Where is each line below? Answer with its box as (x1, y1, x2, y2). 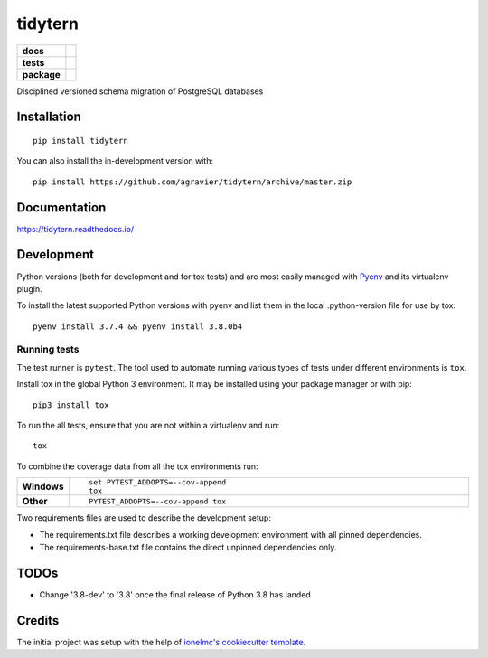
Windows (22, 480, 64, 493)
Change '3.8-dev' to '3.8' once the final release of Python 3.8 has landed (39, 588, 311, 600)
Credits (16, 613, 60, 628)
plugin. (16, 283, 42, 294)
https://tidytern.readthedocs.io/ (16, 223, 135, 234)
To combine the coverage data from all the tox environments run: (16, 461, 258, 472)
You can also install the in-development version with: (16, 155, 214, 166)
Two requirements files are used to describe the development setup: (16, 512, 271, 523)
